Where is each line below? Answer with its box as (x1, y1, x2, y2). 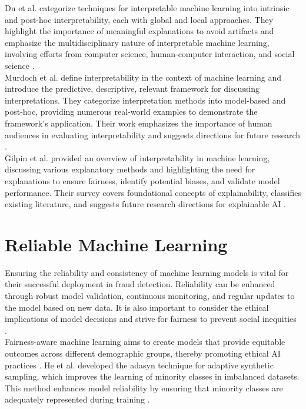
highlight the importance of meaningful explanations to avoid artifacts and (5, 25, 274, 37)
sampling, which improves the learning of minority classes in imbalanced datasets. (5, 370, 300, 383)
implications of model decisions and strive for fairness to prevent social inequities (5, 312, 297, 325)
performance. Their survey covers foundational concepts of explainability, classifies (5, 186, 301, 198)
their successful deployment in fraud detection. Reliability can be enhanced (5, 278, 275, 290)
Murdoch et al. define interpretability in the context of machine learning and (5, 71, 281, 83)
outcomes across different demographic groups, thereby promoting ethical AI (5, 347, 281, 359)
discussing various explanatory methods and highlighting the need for (5, 163, 255, 175)
